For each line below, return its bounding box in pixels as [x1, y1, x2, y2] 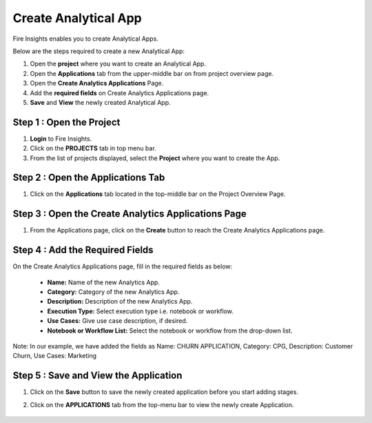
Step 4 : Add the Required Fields [12, 244, 154, 256]
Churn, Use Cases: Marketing [12, 352, 96, 360]
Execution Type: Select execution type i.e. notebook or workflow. [47, 307, 234, 315]
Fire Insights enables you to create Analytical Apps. [12, 35, 158, 43]
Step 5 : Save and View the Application [12, 370, 183, 382]
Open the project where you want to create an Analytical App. [30, 59, 207, 68]
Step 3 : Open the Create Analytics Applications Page [12, 208, 247, 220]
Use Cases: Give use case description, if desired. [47, 317, 188, 325]
